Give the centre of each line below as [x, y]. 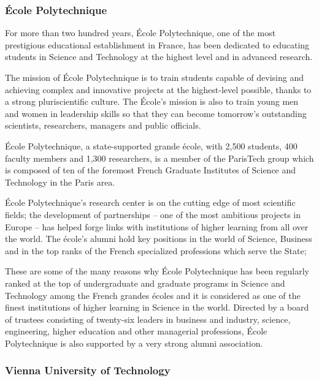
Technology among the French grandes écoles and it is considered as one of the [153, 295]
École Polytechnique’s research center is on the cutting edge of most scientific [150, 202]
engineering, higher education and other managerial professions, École [136, 331]
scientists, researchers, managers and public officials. [103, 125]
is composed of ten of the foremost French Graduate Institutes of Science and [151, 170]
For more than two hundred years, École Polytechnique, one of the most [140, 33]
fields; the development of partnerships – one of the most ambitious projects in [153, 214]
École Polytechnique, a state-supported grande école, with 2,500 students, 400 [151, 145]
